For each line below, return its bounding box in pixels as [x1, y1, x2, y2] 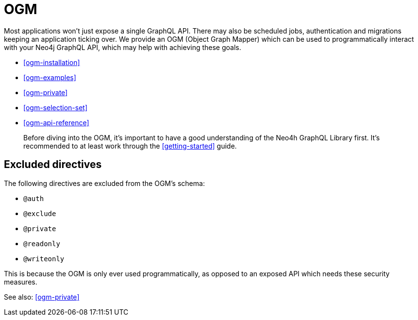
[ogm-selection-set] [23, 103, 88, 112]
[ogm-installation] [23, 58, 80, 67]
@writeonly [23, 254, 65, 263]
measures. [4, 277, 37, 286]
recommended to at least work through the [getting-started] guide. [23, 141, 237, 150]
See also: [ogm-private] [4, 292, 80, 301]
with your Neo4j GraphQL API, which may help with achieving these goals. [4, 43, 241, 51]
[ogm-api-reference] [23, 118, 89, 127]
